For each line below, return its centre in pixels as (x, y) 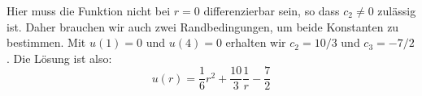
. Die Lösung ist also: (59, 58)
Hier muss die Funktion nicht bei (89, 10)
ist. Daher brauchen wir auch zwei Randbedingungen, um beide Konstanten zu (203, 26)
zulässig (397, 10)
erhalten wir (256, 42)
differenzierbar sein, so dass (272, 10)
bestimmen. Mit (46, 42)
